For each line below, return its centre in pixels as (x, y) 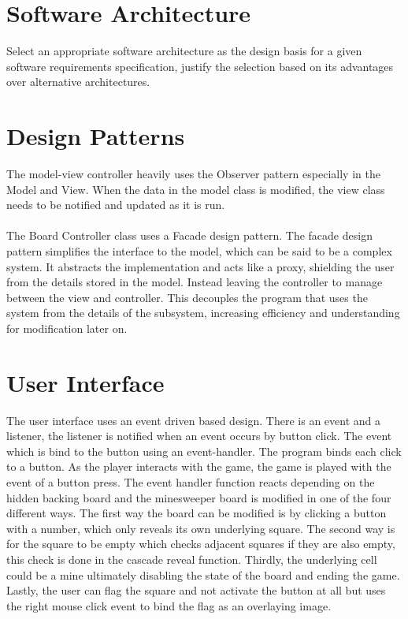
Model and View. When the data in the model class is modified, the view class (196, 189)
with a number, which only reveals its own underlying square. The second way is (201, 528)
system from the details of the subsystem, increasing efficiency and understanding (203, 313)
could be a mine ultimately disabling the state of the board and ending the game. (203, 574)
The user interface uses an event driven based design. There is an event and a (194, 420)
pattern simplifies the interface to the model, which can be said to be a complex (199, 251)
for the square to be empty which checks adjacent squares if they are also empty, (201, 544)
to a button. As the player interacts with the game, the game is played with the (199, 466)
